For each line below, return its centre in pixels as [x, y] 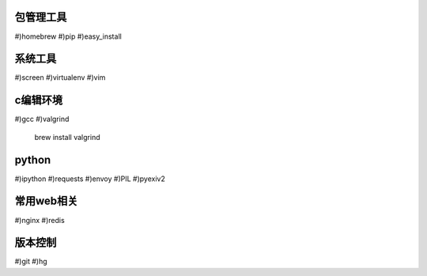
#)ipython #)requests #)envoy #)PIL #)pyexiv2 [90, 179]
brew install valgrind [67, 137]
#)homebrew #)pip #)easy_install [68, 36]
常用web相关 [46, 201]
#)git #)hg [31, 262]
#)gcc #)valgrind [42, 119]
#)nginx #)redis [40, 220]
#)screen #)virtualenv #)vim [60, 78]
